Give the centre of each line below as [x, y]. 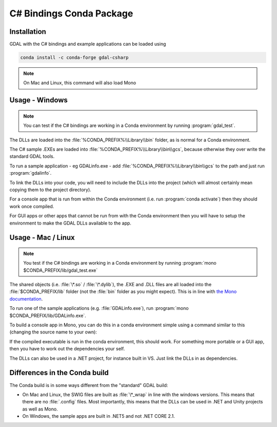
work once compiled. [32, 206]
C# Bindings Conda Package [71, 13]
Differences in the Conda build [59, 373]
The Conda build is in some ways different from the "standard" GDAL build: [89, 385]
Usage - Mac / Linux [42, 238]
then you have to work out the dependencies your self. [67, 349]
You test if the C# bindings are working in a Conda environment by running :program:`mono [120, 263]
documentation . [26, 299]
